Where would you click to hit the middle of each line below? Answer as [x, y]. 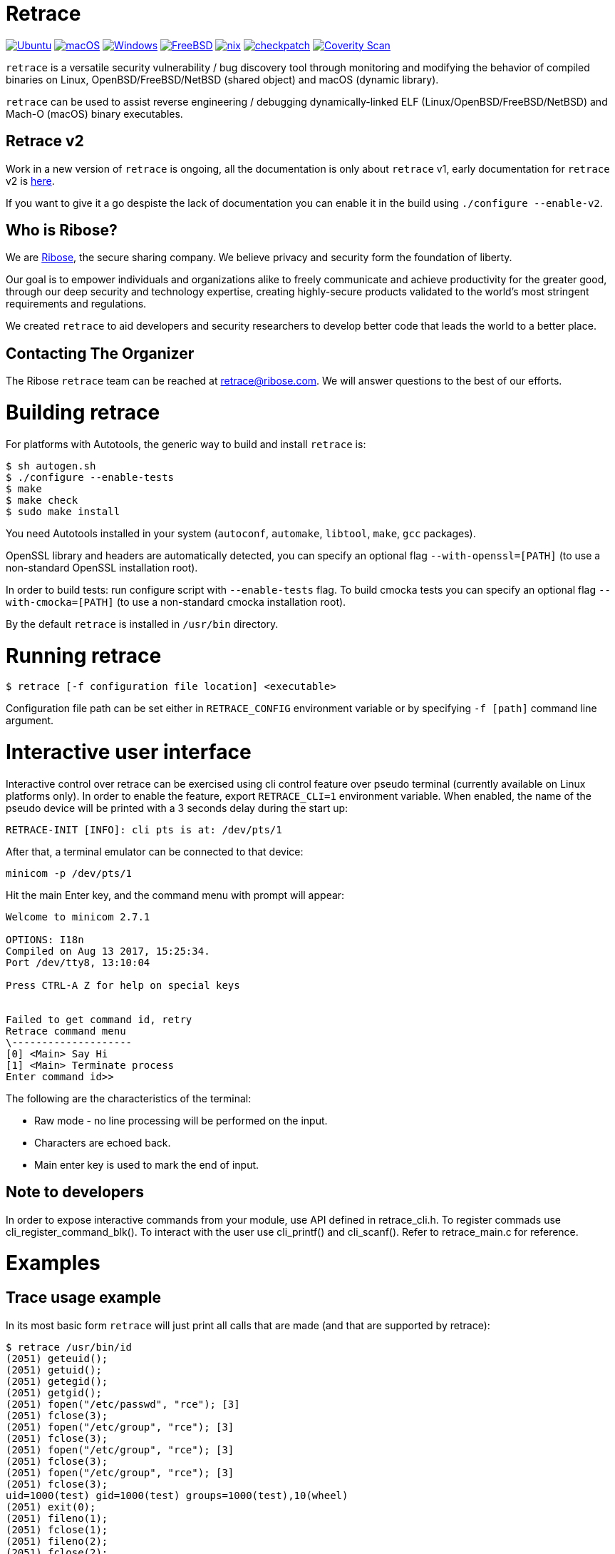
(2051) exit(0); [51, 1507]
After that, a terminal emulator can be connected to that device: [155, 851]
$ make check [42, 500]
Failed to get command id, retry [99, 1019]
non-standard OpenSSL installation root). [102, 567]
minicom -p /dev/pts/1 [69, 873]
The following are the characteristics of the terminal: [129, 1098]
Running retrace [84, 655]
